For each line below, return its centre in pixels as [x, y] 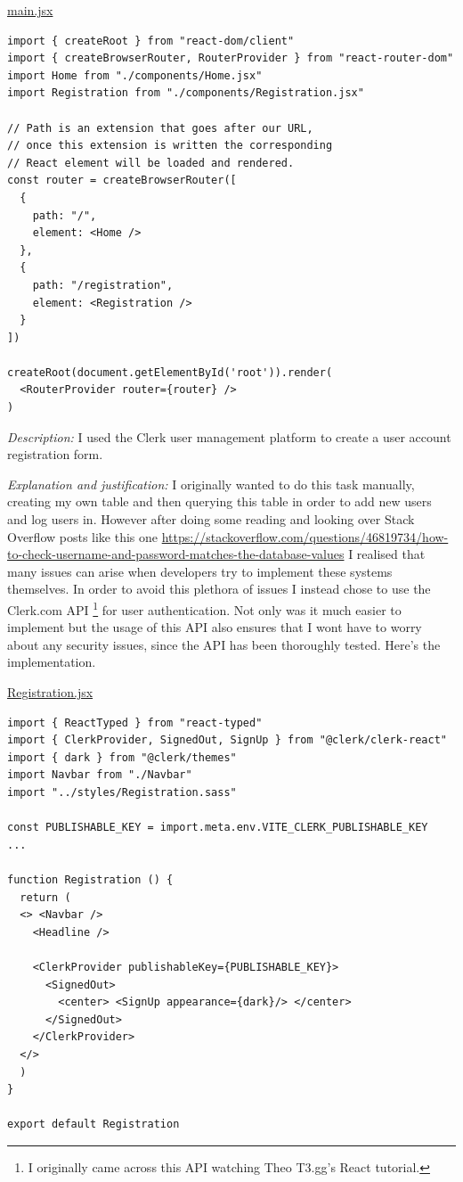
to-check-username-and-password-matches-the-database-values [176, 554]
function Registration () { [90, 879]
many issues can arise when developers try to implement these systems [200, 571]
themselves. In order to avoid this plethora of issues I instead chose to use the [219, 589]
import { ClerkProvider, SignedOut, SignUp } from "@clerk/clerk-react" [227, 740]
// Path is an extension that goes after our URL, [160, 128]
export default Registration [93, 1125]
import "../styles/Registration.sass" [122, 792]
